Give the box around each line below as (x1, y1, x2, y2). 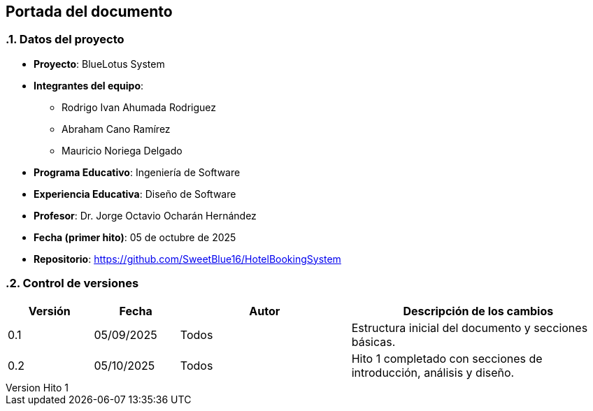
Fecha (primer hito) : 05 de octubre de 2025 (34, 231, 236, 243)
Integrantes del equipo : (34, 79, 144, 92)
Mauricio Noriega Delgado (62, 144, 183, 157)
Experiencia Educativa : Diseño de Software (34, 187, 236, 200)
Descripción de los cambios (403, 303, 554, 318)
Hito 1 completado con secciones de (351, 351, 543, 366)
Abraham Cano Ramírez (62, 122, 171, 135)
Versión (28, 303, 71, 318)
